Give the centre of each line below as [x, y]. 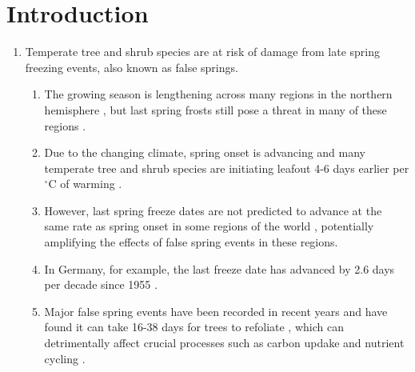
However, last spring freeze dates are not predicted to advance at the [213, 210]
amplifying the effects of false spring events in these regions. [191, 242]
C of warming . [85, 184]
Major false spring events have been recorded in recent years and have [216, 311]
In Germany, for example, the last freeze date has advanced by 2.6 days [219, 268]
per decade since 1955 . [101, 284]
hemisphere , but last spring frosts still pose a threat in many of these [215, 109]
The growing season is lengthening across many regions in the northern [218, 94]
